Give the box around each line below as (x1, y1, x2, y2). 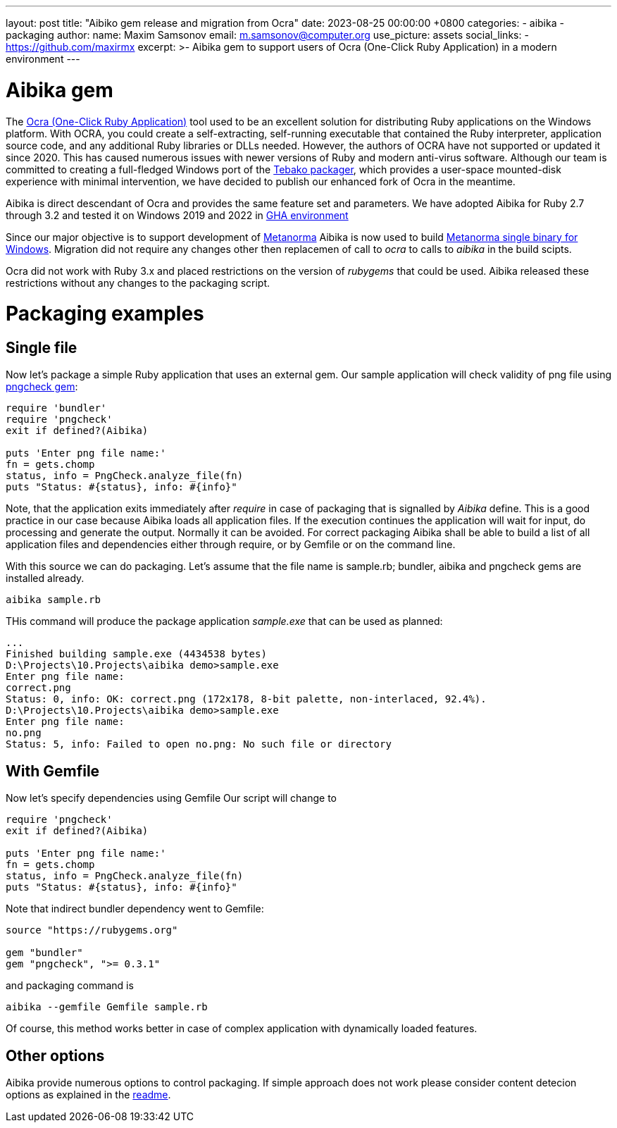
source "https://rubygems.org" (6, 924, 178, 936)
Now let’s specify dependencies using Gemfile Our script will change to (6, 792, 337, 805)
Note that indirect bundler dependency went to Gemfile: (6, 903, 264, 915)
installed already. (6, 572, 85, 585)
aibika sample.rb (6, 594, 101, 606)
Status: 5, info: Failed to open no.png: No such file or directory (6, 738, 392, 750)
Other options (6, 1046, 105, 1065)
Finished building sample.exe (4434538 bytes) (6, 648, 267, 660)
